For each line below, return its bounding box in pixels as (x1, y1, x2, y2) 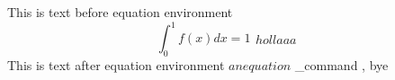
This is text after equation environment (7, 55, 225, 74)
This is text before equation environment (7, 3, 233, 21)
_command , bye (294, 55, 389, 74)
